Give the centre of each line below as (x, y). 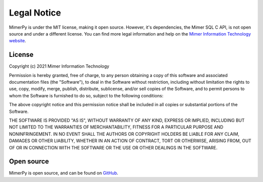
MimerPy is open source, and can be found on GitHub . (64, 173)
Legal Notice (35, 13)
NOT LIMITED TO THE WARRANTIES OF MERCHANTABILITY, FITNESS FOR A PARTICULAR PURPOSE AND (116, 127)
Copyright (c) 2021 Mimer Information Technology (59, 66)
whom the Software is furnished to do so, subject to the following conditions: (86, 95)
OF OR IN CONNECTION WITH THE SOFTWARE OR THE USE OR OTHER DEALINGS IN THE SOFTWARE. (113, 147)
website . (18, 41)
